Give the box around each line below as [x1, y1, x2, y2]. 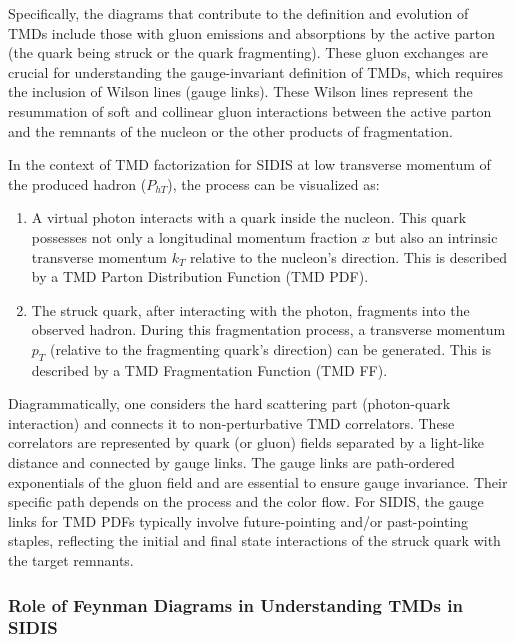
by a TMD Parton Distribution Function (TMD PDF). [31, 266, 369, 287]
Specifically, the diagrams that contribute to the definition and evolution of [8, 3, 469, 23]
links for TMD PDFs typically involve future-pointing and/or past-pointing [8, 510, 469, 531]
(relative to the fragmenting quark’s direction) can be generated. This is [50, 338, 492, 359]
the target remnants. [8, 550, 134, 571]
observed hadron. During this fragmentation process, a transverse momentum [31, 319, 506, 340]
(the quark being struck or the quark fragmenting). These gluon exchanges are [8, 42, 488, 63]
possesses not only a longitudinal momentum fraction [31, 226, 358, 247]
